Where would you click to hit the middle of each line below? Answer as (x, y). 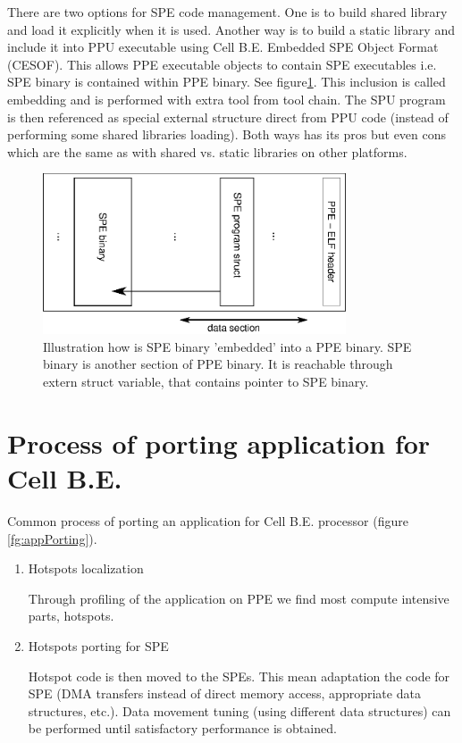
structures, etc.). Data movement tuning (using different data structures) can (239, 710)
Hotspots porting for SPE (98, 645)
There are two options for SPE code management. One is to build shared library (227, 12)
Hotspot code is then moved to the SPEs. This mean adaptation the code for (239, 676)
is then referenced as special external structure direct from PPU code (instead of (228, 117)
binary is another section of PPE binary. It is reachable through (218, 364)
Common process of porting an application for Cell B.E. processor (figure (208, 520)
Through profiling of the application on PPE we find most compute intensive (239, 598)
